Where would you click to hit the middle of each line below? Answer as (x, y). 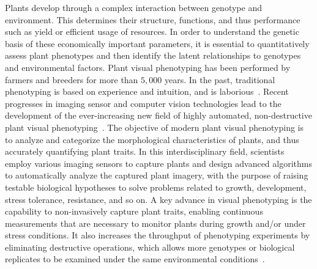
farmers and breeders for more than (72, 79)
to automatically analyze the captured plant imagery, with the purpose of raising (157, 175)
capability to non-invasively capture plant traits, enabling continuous (134, 211)
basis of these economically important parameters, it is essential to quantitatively (157, 43)
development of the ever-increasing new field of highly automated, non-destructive (158, 115)
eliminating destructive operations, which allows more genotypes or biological (150, 247)
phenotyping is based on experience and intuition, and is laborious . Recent (147, 91)
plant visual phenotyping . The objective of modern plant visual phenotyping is (155, 127)
